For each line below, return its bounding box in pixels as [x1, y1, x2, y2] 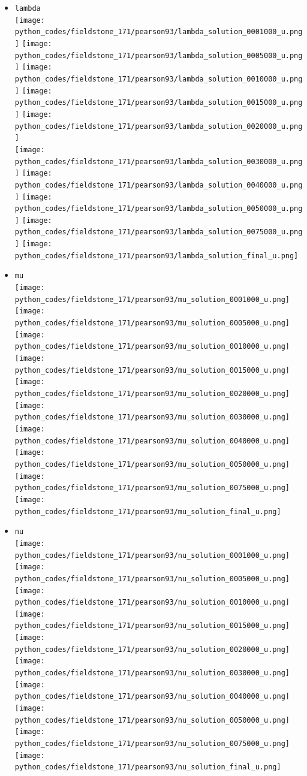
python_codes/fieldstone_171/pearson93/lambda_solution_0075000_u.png [14, 228, 303, 237]
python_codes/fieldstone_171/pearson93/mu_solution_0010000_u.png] [14, 342, 290, 351]
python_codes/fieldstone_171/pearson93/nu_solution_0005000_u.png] [14, 574, 290, 583]
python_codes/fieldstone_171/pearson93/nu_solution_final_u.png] [14, 763, 281, 772]
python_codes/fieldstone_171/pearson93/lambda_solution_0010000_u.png [14, 74, 303, 83]
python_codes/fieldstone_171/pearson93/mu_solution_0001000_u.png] [14, 295, 290, 304]
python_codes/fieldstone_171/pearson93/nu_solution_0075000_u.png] [14, 739, 290, 748]
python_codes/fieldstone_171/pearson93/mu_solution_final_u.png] [14, 507, 281, 516]
